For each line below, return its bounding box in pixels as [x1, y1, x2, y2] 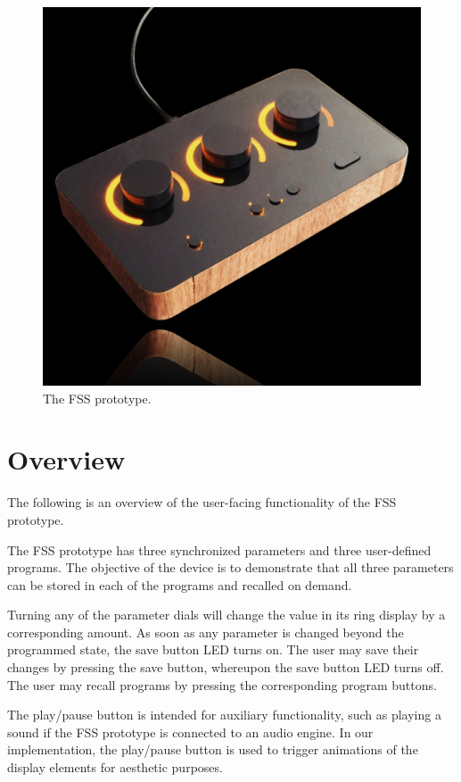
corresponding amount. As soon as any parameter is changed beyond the [7, 622, 404, 641]
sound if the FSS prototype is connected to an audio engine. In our [7, 722, 374, 741]
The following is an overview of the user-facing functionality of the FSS [7, 493, 397, 512]
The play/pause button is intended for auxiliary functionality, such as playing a [7, 705, 441, 724]
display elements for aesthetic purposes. [7, 758, 223, 777]
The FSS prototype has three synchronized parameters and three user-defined [7, 540, 432, 559]
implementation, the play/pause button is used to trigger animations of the [7, 740, 418, 759]
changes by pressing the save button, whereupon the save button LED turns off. [7, 658, 444, 677]
